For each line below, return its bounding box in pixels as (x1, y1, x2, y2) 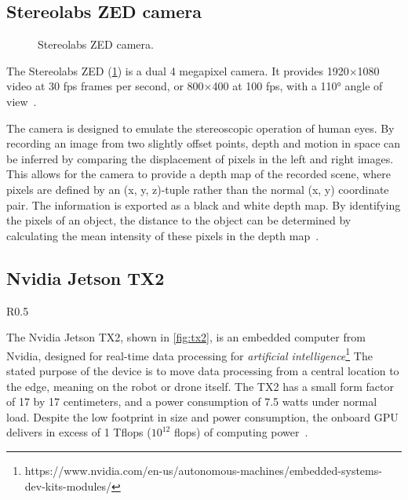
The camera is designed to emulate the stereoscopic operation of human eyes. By (6, 119, 395, 136)
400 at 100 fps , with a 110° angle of (212, 78, 383, 94)
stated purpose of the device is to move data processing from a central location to (6, 362, 399, 378)
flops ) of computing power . (173, 424, 308, 440)
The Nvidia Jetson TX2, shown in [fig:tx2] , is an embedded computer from (6, 329, 366, 345)
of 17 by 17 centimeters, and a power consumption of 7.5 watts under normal (6, 393, 377, 410)
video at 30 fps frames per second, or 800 (6, 78, 204, 94)
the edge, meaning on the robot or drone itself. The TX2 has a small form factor (6, 378, 394, 394)
